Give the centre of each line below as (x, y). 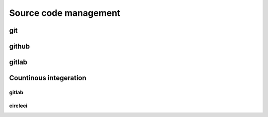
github (20, 46)
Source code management (65, 13)
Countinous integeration (48, 78)
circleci (18, 106)
